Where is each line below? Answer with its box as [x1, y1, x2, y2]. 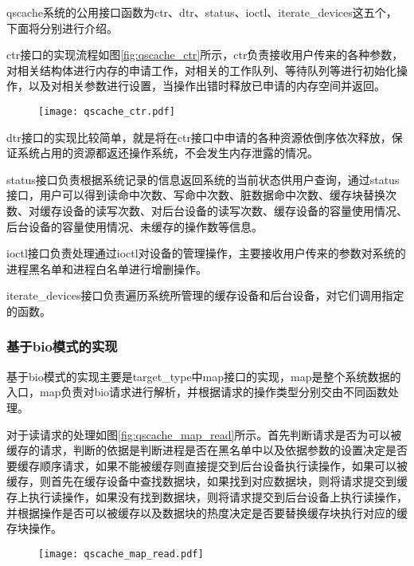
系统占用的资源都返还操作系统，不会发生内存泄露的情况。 [17, 144, 318, 161]
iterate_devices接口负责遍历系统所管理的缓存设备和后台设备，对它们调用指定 [6, 287, 404, 304]
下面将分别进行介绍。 [6, 19, 118, 36]
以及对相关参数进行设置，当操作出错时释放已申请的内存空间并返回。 [28, 77, 385, 94]
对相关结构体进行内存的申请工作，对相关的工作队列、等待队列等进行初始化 [6, 61, 396, 78]
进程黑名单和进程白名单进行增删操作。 [6, 260, 207, 277]
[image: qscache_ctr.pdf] [38, 105, 175, 117]
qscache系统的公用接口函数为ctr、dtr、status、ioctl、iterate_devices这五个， [6, 4, 397, 20]
